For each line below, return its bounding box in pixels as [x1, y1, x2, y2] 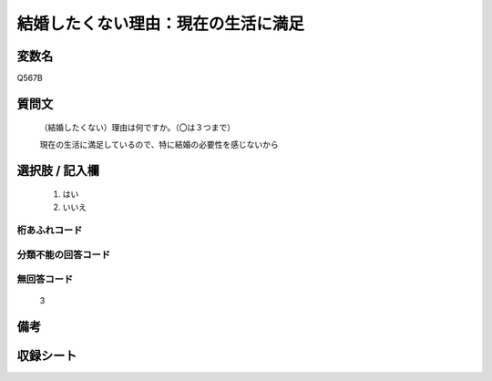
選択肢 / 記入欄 [16, 162, 100, 178]
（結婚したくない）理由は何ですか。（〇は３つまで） [39, 122, 236, 133]
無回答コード [16, 273, 74, 285]
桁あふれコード [16, 224, 83, 237]
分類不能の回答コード [16, 248, 111, 261]
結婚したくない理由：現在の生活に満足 [16, 14, 305, 34]
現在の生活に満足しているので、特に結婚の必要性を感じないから [39, 139, 280, 149]
